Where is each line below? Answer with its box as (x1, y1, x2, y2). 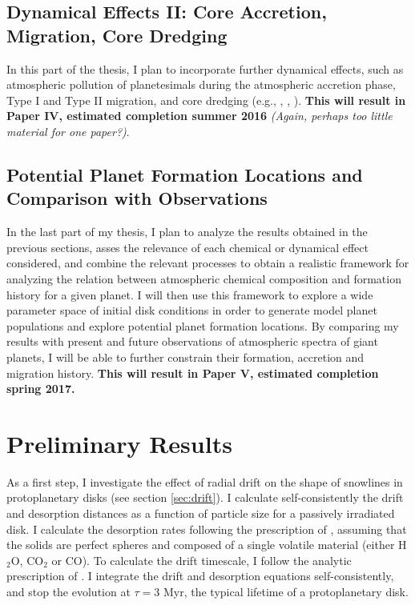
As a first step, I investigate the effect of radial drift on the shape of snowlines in (6, 473, 403, 490)
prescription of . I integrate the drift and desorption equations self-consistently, (6, 567, 394, 584)
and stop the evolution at (6, 583, 131, 599)
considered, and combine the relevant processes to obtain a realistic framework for (6, 254, 409, 271)
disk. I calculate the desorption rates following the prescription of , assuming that (6, 520, 407, 537)
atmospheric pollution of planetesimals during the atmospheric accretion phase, (6, 76, 396, 93)
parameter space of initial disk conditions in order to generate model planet (6, 302, 377, 319)
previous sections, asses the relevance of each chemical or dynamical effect (6, 238, 369, 255)
